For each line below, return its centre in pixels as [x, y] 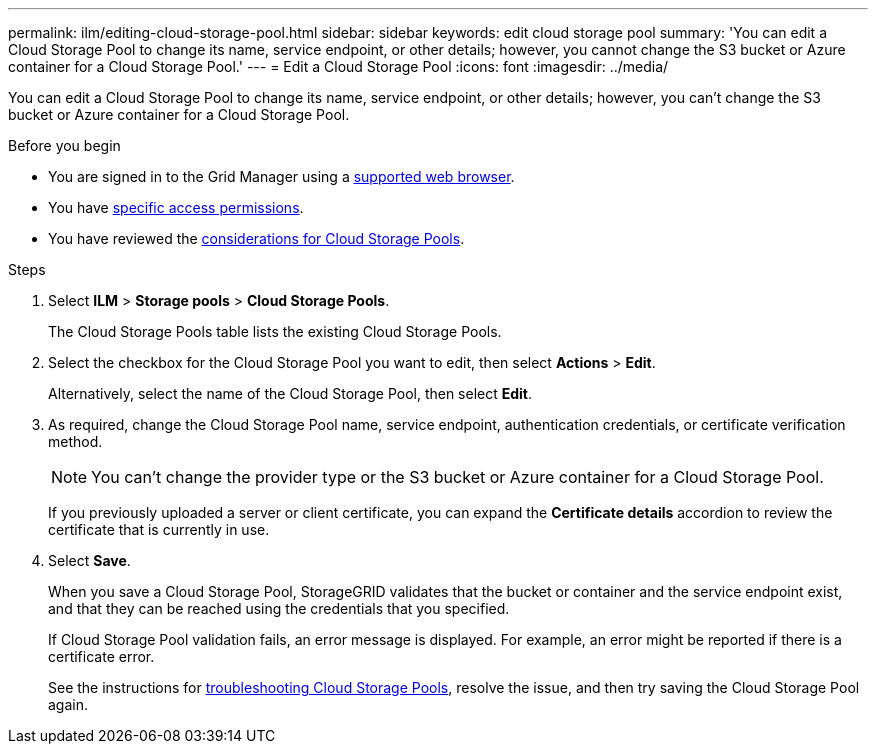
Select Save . [89, 560]
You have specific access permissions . [176, 207]
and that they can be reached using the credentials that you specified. [279, 608]
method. [75, 441]
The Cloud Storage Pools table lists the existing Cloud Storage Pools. [275, 331]
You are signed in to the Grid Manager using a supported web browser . [281, 176]
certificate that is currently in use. [159, 529]
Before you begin [64, 145]
